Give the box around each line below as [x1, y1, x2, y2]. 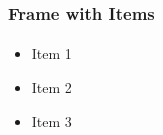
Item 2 [31, 77, 72, 98]
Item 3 [31, 110, 72, 131]
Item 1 [31, 43, 72, 64]
